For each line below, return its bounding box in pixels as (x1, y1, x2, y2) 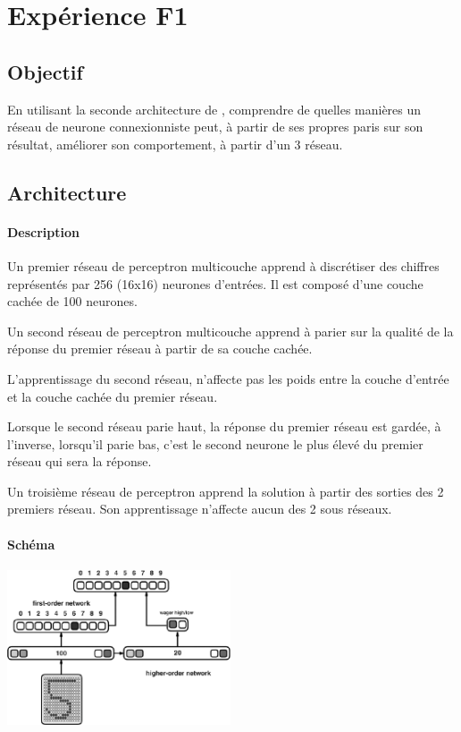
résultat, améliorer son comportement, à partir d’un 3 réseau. (7, 134, 343, 153)
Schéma (7, 534, 55, 553)
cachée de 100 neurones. (7, 292, 138, 311)
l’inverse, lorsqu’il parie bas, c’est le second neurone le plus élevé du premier (7, 434, 423, 453)
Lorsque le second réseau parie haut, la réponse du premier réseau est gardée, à (7, 417, 441, 436)
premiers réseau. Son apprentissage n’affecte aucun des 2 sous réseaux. (7, 499, 392, 518)
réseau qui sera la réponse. (7, 452, 152, 471)
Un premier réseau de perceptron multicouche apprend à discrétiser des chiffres (7, 256, 440, 275)
